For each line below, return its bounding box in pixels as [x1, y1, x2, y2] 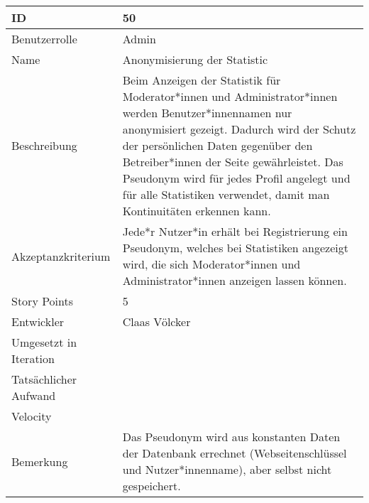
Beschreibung [11, 137, 77, 153]
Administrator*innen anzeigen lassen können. [122, 272, 347, 288]
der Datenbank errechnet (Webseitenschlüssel [122, 445, 347, 461]
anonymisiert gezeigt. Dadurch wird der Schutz [122, 121, 356, 137]
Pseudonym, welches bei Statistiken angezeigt [122, 239, 348, 256]
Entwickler [11, 313, 65, 330]
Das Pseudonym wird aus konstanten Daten [122, 428, 341, 445]
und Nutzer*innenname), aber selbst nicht [122, 461, 332, 477]
